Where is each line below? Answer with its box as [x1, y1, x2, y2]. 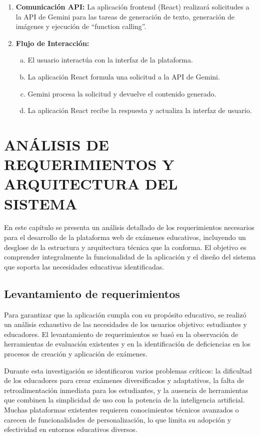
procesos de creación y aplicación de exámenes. [4, 348, 147, 358]
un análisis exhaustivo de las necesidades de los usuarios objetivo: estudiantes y [4, 319, 247, 329]
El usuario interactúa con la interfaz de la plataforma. [27, 54, 193, 65]
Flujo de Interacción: [15, 37, 89, 48]
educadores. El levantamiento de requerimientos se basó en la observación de [4, 328, 238, 339]
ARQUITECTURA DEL [4, 173, 178, 194]
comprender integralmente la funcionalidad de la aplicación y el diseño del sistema [4, 251, 256, 262]
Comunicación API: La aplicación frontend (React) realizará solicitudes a [15, 1, 249, 11]
